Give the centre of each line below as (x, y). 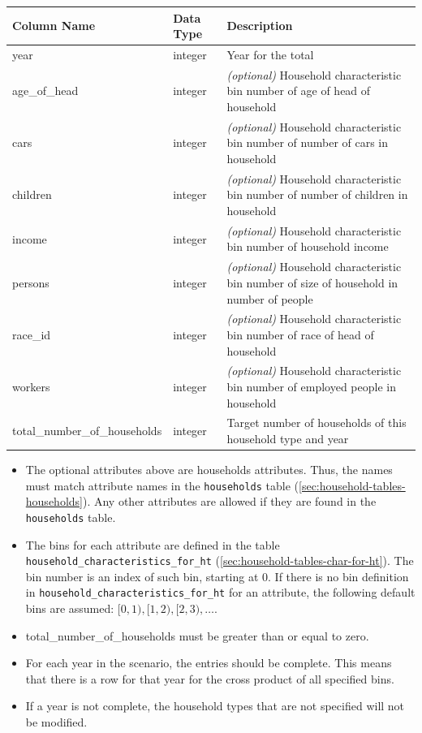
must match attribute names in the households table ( (162, 485)
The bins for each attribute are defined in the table (153, 544)
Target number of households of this (316, 423)
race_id (32, 334)
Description (260, 26)
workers (31, 386)
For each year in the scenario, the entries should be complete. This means (209, 663)
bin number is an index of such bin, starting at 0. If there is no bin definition (217, 576)
